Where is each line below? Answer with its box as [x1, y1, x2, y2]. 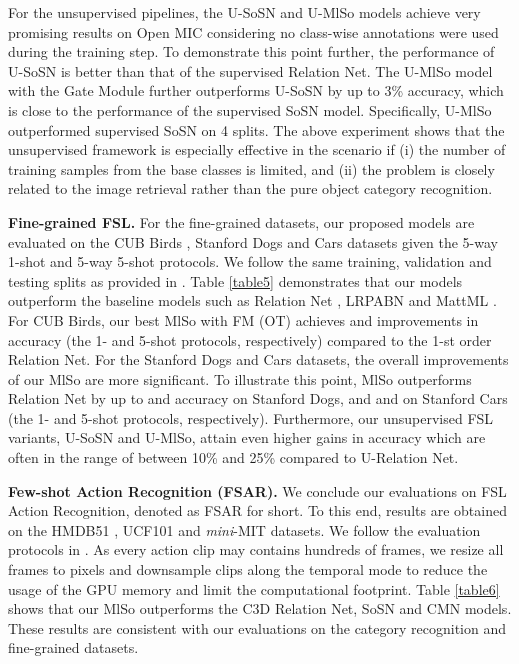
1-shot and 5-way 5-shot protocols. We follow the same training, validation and [8, 251, 492, 272]
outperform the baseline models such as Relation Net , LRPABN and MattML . [8, 290, 497, 311]
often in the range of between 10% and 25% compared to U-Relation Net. [8, 447, 459, 468]
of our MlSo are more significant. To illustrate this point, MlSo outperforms [8, 368, 472, 389]
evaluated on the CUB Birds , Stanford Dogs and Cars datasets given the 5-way [8, 231, 498, 252]
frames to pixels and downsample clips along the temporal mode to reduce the [8, 559, 488, 580]
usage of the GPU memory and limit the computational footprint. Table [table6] [8, 578, 500, 599]
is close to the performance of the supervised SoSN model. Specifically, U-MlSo [8, 99, 492, 120]
